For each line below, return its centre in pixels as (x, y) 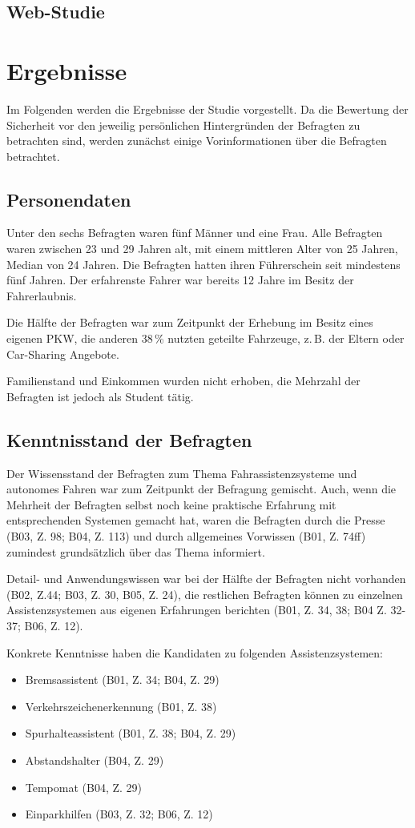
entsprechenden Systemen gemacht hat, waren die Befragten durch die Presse (196, 520)
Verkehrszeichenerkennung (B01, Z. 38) (121, 706)
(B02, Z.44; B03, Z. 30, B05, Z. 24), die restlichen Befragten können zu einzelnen (205, 594)
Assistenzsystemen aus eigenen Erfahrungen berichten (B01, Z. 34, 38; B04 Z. (197, 610)
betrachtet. (33, 156)
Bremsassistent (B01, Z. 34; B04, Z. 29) (122, 679)
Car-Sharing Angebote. (63, 354)
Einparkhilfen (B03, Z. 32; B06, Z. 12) (119, 814)
